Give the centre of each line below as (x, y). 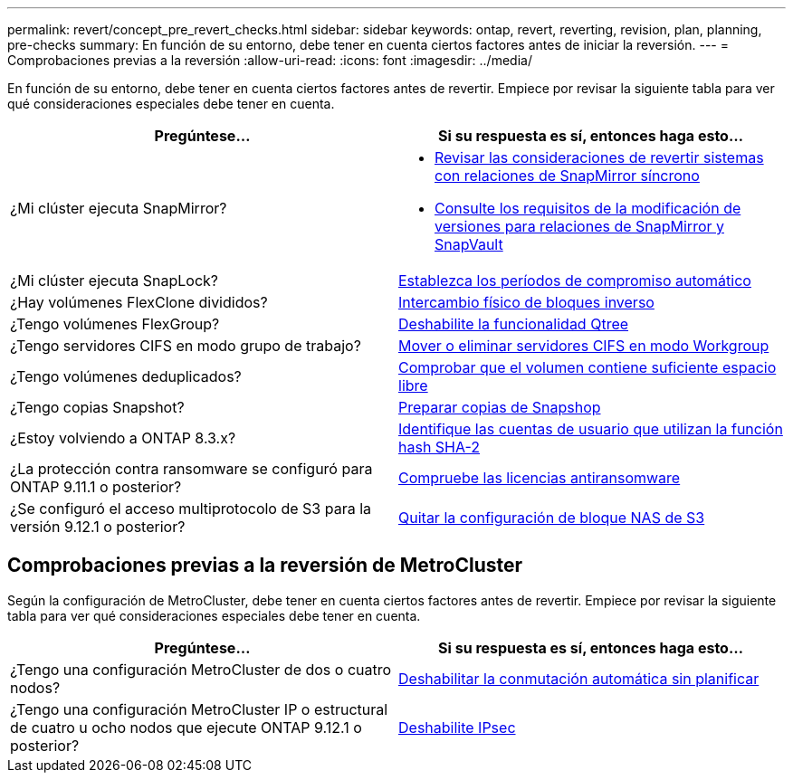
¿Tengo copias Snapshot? (97, 407)
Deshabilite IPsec (457, 727)
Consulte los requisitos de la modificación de (588, 208)
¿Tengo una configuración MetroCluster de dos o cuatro (201, 669)
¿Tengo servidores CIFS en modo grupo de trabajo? (186, 346)
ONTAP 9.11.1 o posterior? (96, 487)
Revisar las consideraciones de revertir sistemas (599, 157)
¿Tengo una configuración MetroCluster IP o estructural (199, 709)
